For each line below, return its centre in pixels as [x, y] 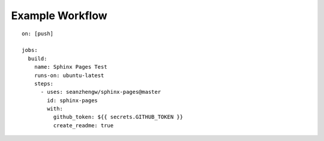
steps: [44, 83]
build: [37, 59]
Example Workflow [59, 16]
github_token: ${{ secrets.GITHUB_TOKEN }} [118, 117]
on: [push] [38, 33]
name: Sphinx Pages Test [70, 67]
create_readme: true [83, 125]
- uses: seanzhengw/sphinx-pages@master [101, 92]
